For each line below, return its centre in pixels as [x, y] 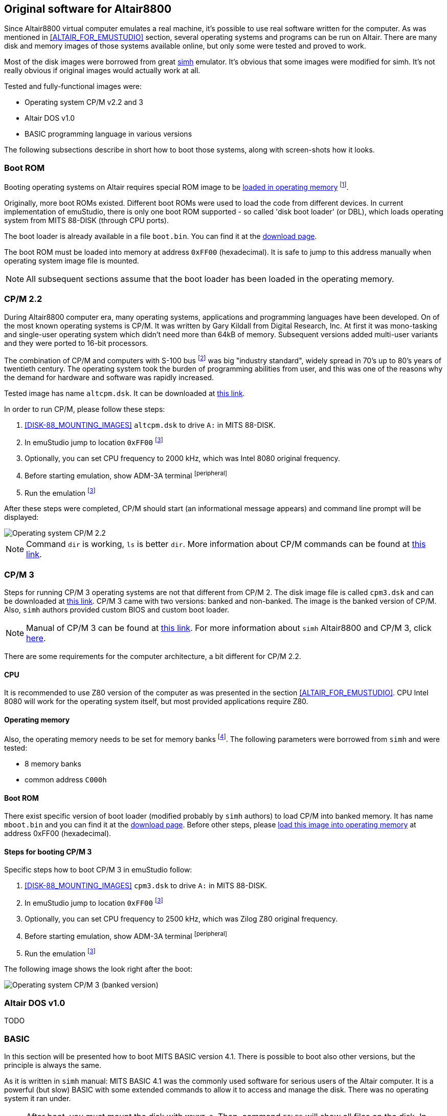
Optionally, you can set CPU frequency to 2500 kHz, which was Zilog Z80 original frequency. [181, 919]
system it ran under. [38, 1098]
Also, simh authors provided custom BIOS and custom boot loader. [117, 609]
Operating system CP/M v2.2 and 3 [84, 102]
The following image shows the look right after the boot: [98, 969]
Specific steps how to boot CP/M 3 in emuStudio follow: [98, 870]
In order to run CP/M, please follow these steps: [85, 409]
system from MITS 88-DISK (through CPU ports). [87, 220]
